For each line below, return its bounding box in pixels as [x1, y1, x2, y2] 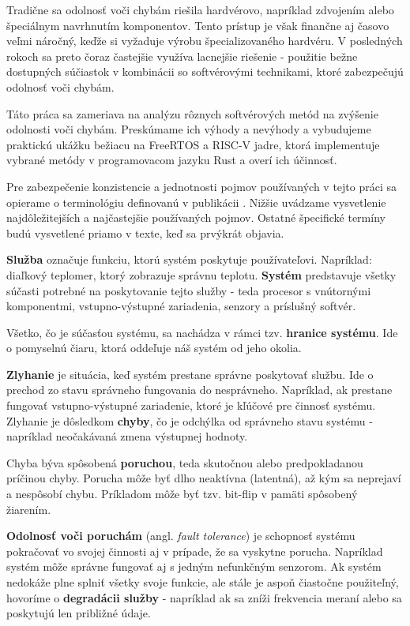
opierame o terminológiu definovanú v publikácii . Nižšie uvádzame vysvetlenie [6, 193, 386, 210]
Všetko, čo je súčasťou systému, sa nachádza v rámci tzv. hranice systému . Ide [6, 324, 398, 340]
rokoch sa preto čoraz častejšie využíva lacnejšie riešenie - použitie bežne [6, 47, 358, 64]
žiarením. [6, 500, 51, 517]
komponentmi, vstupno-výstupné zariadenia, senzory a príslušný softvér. [6, 298, 356, 314]
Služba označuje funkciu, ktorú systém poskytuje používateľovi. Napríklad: [6, 251, 372, 268]
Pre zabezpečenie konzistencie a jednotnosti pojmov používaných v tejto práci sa [6, 178, 397, 194]
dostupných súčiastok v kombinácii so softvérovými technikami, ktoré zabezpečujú [6, 63, 404, 80]
